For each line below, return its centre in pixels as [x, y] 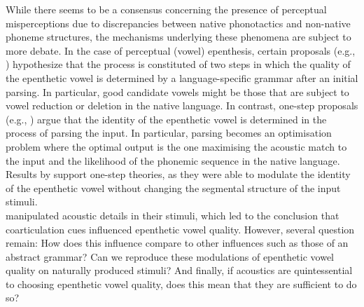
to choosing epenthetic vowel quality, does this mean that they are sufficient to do [181, 284]
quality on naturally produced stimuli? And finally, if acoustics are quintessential [179, 270]
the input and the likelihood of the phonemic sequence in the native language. [173, 160]
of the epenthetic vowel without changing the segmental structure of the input [173, 187]
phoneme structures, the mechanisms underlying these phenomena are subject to [178, 37]
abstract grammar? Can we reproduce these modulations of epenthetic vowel [170, 256]
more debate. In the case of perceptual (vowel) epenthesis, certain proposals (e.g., [181, 50]
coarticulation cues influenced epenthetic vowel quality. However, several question [180, 229]
